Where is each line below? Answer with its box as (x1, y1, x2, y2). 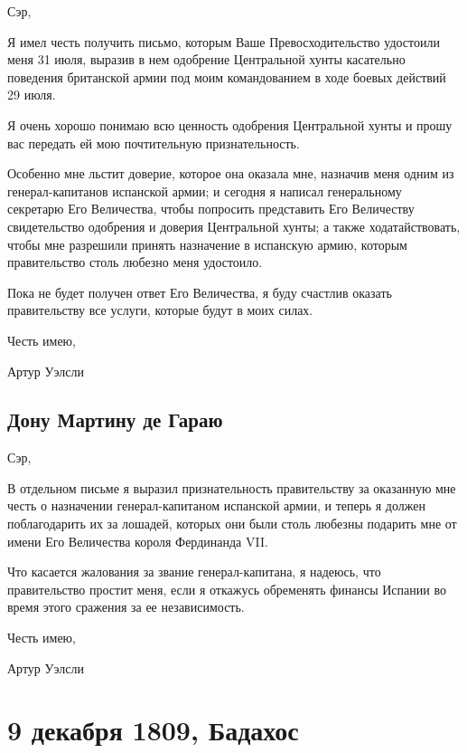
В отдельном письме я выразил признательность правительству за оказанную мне (7, 478, 456, 497)
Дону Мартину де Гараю (7, 405, 223, 434)
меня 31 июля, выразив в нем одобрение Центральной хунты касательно (7, 50, 406, 69)
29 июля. (7, 85, 56, 104)
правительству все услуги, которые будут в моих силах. (7, 300, 313, 319)
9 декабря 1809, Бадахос (7, 711, 299, 748)
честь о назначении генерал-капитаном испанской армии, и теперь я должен (7, 496, 425, 515)
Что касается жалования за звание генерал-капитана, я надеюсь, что (7, 562, 381, 581)
